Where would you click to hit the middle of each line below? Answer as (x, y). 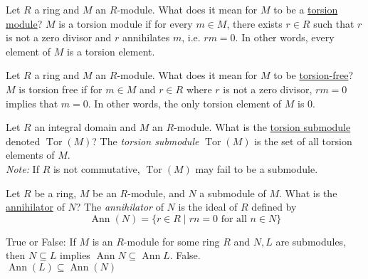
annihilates (146, 37)
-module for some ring (172, 241)
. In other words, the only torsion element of (185, 103)
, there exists (254, 23)
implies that (32, 103)
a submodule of (233, 193)
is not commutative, (96, 168)
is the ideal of (208, 207)
